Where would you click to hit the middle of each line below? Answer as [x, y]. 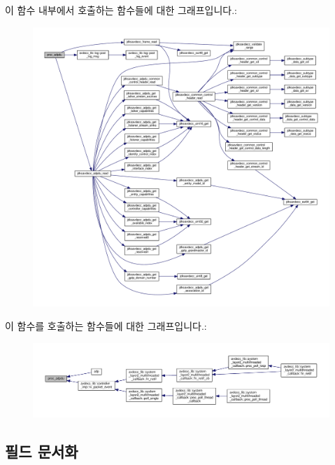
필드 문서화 [42, 451]
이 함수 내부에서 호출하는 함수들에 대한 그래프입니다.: [121, 10]
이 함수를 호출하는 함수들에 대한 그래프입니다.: [106, 326]
